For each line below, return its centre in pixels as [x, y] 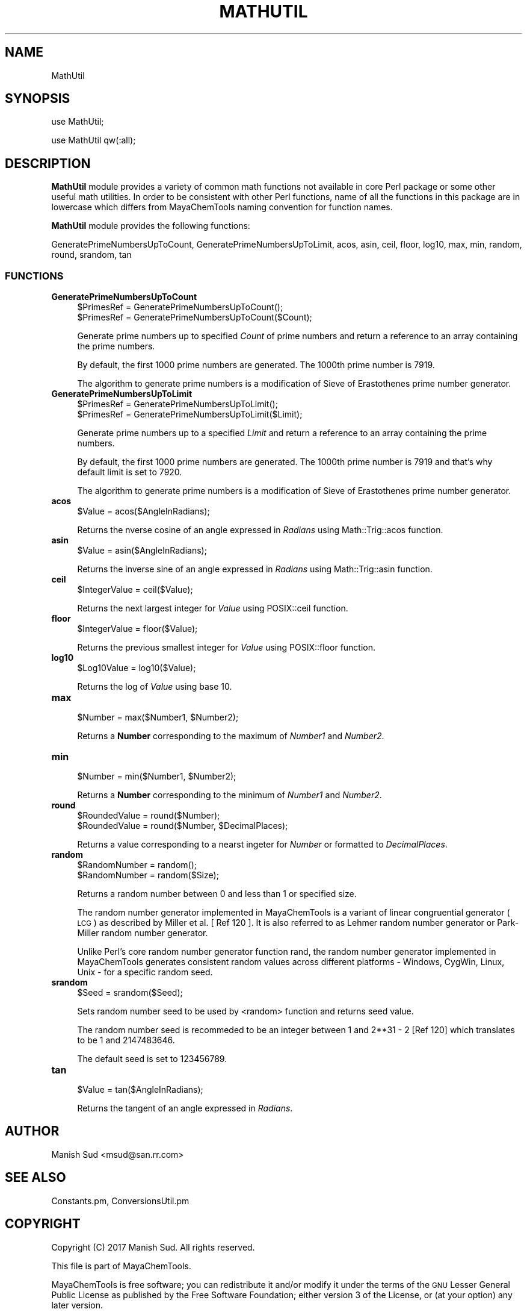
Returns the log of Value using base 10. [155, 687]
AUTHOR [32, 1131]
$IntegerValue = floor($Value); [137, 629]
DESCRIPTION [48, 163]
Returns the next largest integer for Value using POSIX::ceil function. [213, 608]
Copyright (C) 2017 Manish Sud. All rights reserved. [153, 1247]
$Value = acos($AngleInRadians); [143, 511]
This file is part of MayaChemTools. [121, 1266]
